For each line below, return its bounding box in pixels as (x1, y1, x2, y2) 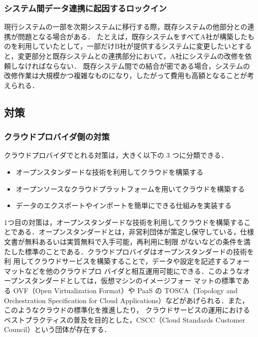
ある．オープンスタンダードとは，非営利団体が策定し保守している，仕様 (17, 226, 254, 237)
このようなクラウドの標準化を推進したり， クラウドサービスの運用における (4, 305, 250, 315)
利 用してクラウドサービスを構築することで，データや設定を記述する (4, 256, 229, 266)
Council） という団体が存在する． (4, 324, 111, 335)
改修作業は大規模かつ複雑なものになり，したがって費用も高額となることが (4, 70, 247, 81)
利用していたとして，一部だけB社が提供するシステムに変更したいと (17, 41, 238, 51)
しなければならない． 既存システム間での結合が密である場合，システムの (10, 60, 250, 71)
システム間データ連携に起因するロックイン (4, 1, 167, 14)
